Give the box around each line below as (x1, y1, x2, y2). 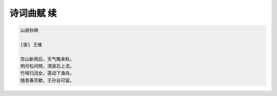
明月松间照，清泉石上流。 (20, 63, 74, 69)
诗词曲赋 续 (9, 8, 57, 19)
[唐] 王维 (20, 41, 42, 47)
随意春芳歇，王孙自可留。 (20, 77, 74, 83)
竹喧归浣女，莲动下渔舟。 (20, 70, 74, 76)
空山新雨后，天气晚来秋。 (20, 56, 74, 62)
